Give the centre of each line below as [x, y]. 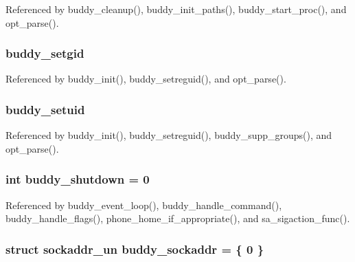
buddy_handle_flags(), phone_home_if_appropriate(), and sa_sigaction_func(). [178, 218]
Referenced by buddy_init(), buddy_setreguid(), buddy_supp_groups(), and [169, 135]
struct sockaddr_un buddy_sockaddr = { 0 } [135, 249]
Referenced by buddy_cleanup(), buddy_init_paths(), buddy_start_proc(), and [176, 9]
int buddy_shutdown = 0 [78, 179]
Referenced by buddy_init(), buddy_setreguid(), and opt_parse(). [146, 79]
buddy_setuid [45, 109]
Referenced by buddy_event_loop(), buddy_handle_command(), [144, 205]
